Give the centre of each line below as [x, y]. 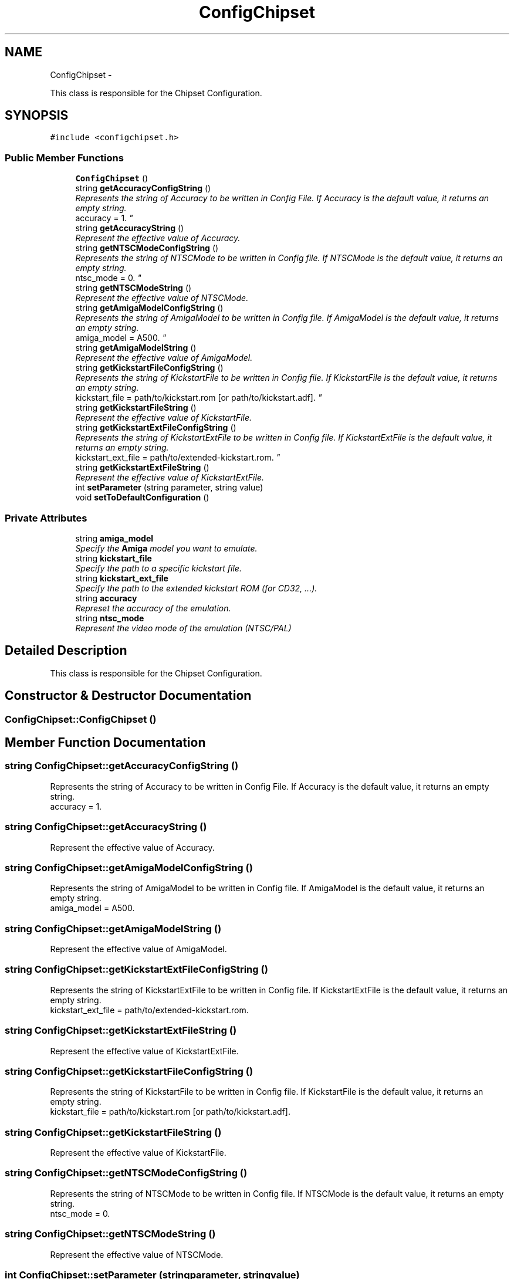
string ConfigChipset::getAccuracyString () [106, 827]
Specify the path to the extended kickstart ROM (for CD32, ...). [196, 588]
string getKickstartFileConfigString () [149, 368]
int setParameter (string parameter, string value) [169, 488]
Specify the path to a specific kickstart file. [158, 568]
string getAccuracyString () [130, 228]
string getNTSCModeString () [133, 288]
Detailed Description [66, 651]
